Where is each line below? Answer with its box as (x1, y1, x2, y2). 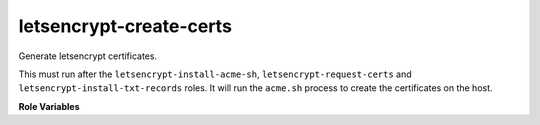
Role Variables (18, 100, 80, 112)
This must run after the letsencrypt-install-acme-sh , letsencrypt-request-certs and (18, 68, 412, 80)
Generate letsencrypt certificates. (18, 50, 158, 62)
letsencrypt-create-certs (18, 15, 232, 37)
